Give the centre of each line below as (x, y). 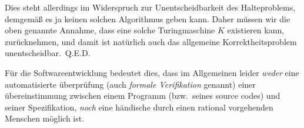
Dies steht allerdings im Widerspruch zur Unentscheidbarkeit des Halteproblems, (150, 7)
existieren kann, (256, 30)
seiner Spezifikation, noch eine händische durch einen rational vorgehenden (139, 107)
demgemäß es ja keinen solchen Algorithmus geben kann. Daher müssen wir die (148, 18)
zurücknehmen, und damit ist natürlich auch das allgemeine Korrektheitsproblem (151, 41)
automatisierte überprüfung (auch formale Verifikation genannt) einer (130, 84)
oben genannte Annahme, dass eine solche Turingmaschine (110, 30)
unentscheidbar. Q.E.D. (48, 53)
